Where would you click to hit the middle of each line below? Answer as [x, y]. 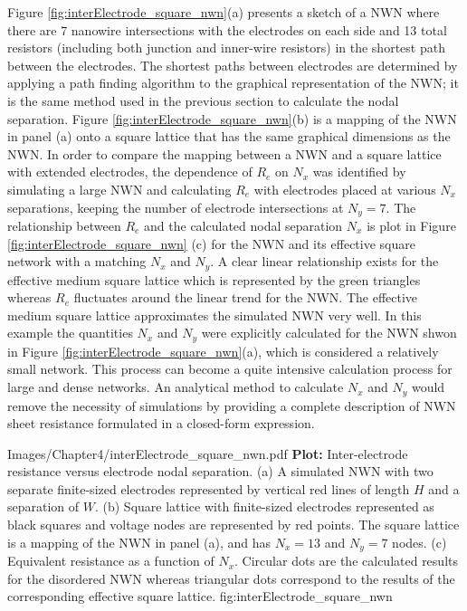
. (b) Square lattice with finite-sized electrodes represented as [264, 506]
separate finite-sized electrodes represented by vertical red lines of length [209, 488]
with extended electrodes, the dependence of [130, 172]
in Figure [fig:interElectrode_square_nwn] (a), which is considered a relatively [223, 351]
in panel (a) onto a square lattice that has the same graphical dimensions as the [229, 136]
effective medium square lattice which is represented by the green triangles [214, 279]
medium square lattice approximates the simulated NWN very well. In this [214, 315]
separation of [43, 506]
